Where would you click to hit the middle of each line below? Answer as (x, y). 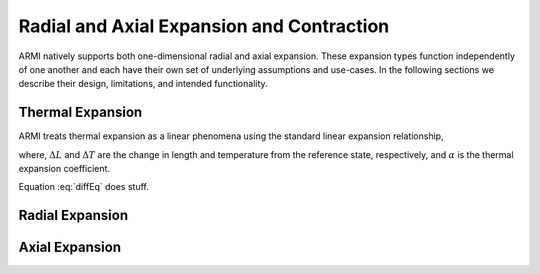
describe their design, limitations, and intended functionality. (143, 84)
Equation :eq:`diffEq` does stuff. (84, 187)
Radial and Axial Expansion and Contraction (204, 26)
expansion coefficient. (64, 169)
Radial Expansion (73, 215)
